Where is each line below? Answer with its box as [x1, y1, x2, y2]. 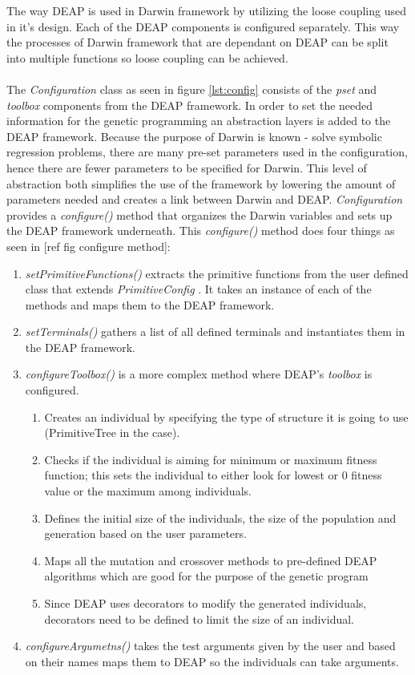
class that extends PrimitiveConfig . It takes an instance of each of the [25, 281, 372, 297]
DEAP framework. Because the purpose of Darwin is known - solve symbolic [6, 127, 382, 144]
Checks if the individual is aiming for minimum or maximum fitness [44, 451, 377, 467]
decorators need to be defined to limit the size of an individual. [44, 610, 355, 627]
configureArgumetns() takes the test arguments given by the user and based [25, 637, 396, 654]
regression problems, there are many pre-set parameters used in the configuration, [6, 143, 408, 160]
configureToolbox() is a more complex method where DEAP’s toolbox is [25, 366, 373, 382]
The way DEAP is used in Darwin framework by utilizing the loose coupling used [6, 2, 406, 18]
